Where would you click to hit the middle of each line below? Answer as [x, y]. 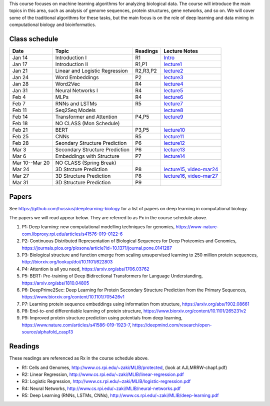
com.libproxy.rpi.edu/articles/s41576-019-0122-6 [72, 234]
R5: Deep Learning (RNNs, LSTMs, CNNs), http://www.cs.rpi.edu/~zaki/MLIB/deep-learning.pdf [120, 395]
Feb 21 [20, 130]
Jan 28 [20, 84]
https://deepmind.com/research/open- [172, 325]
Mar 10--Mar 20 [31, 163]
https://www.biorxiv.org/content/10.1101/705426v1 [73, 297]
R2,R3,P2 [146, 71]
